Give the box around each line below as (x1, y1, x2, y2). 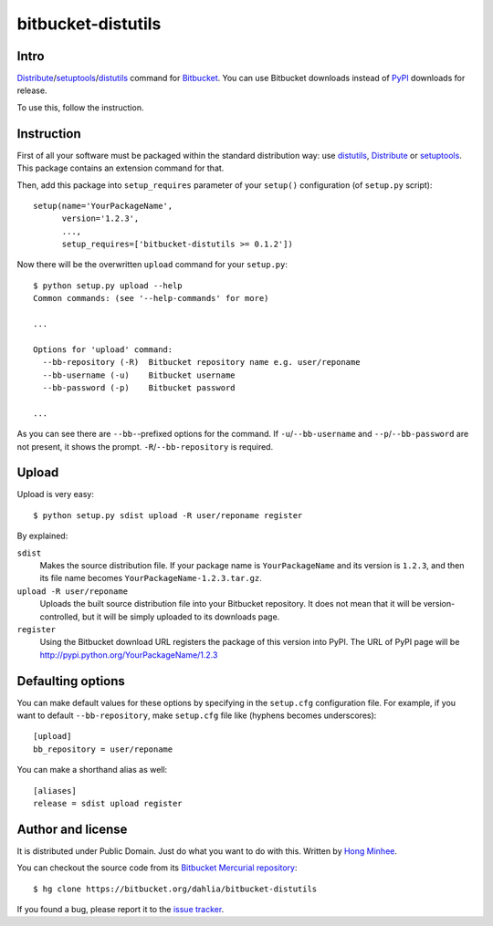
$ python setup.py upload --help (33, 280, 183, 291)
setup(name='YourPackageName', (33, 201, 173, 211)
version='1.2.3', (61, 213, 140, 224)
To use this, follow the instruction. (16, 101, 144, 113)
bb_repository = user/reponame (33, 744, 173, 754)
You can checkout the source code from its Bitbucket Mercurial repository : (16, 862, 298, 873)
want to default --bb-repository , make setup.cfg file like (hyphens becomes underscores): (16, 710, 377, 721)
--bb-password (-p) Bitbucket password (42, 383, 236, 392)
